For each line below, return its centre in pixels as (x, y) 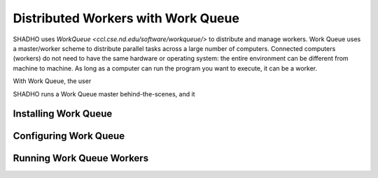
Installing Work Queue (63, 114)
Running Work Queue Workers (81, 158)
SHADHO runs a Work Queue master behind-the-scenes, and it (104, 94)
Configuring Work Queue (69, 136)
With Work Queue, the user (52, 81)
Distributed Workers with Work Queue (126, 18)
